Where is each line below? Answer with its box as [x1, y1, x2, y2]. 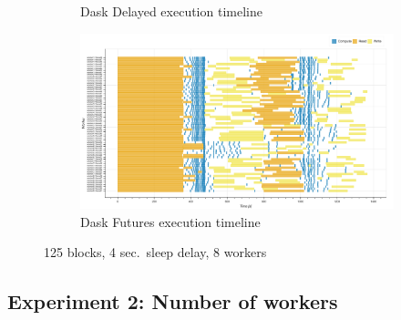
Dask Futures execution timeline [80, 212, 261, 231]
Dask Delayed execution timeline [80, 2, 262, 20]
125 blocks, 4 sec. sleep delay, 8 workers [44, 243, 267, 262]
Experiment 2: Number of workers [7, 287, 338, 315]
